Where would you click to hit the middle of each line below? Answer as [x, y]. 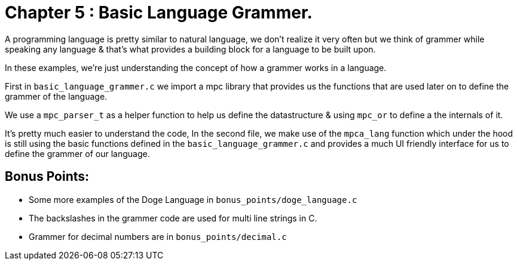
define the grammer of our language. [77, 153]
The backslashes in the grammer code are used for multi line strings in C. [173, 218]
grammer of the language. [56, 96]
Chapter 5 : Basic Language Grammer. [159, 13]
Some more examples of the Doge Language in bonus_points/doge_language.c [193, 199]
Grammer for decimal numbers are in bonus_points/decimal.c [158, 236]
